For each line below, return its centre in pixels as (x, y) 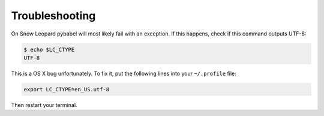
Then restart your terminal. (44, 105)
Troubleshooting (53, 16)
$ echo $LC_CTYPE (49, 49)
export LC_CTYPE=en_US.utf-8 (67, 89)
